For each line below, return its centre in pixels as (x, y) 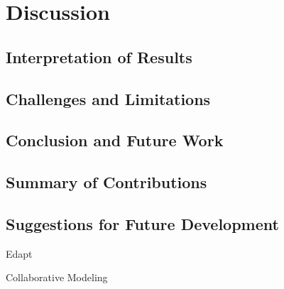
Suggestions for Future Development (142, 223)
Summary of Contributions (106, 182)
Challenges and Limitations (108, 98)
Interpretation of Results (99, 56)
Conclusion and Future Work (115, 140)
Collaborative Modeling (57, 277)
